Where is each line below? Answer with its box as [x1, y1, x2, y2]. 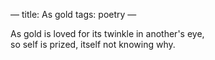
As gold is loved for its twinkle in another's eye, [10, 28, 205, 39]
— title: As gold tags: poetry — [10, 9, 137, 20]
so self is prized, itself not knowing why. [10, 39, 176, 50]
